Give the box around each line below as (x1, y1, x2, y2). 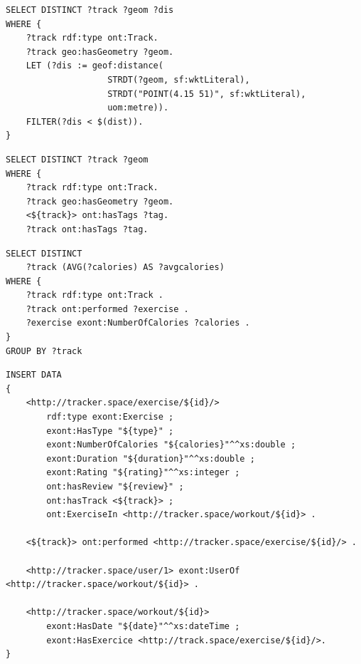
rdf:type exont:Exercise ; (46, 412, 174, 422)
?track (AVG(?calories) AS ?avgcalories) (26, 262, 225, 273)
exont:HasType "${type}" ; (46, 425, 174, 436)
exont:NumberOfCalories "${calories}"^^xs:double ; (46, 440, 296, 450)
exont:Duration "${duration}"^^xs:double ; (46, 453, 255, 464)
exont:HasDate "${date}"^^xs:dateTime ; (46, 621, 240, 631)
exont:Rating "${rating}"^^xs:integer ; (46, 467, 240, 478)
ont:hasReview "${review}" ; (46, 482, 184, 492)
